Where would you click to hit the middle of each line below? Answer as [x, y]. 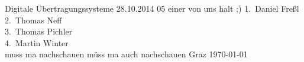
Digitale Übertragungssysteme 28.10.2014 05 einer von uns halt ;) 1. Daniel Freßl [152, 8]
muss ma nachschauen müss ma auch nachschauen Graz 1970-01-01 [126, 54]
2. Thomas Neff [33, 20]
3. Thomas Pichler [39, 31]
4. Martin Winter [37, 42]
